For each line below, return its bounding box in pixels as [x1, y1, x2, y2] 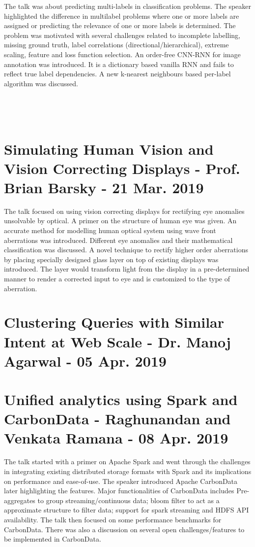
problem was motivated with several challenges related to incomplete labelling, [4, 30, 240, 40]
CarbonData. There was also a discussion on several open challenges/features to [4, 524, 245, 534]
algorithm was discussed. [4, 78, 78, 88]
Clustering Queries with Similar [4, 312, 225, 332]
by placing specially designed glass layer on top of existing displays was [4, 254, 219, 264]
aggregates [4, 495, 35, 505]
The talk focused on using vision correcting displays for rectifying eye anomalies [4, 205, 245, 216]
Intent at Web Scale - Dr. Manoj [4, 331, 231, 351]
